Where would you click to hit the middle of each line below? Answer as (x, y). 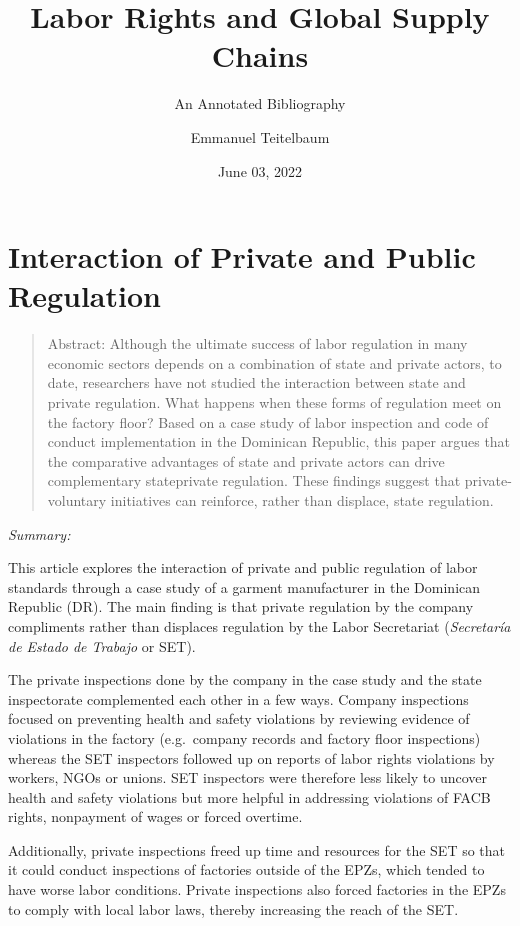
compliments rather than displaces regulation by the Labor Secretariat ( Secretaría (259, 625)
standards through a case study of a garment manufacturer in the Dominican (244, 586)
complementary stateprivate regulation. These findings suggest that (254, 480)
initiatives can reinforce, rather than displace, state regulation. (302, 499)
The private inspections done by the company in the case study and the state (245, 679)
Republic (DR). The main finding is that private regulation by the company (241, 606)
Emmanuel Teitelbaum (260, 136)
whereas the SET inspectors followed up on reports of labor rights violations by (251, 757)
